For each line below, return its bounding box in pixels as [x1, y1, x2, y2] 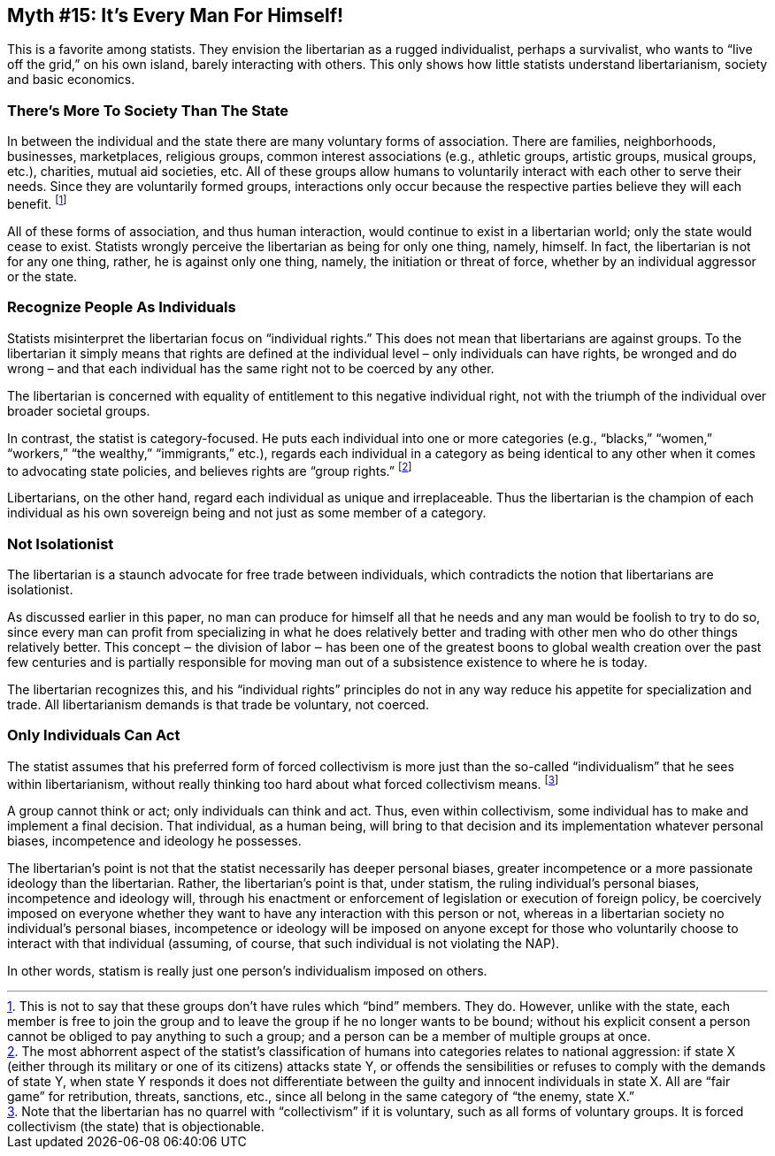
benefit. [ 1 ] [7, 194, 67, 211]
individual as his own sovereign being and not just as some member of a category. [7, 505, 487, 521]
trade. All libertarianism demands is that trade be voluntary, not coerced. [7, 696, 429, 712]
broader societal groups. [7, 402, 150, 418]
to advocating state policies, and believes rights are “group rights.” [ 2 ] [7, 460, 412, 478]
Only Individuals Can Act [7, 726, 180, 745]
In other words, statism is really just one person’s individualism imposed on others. [7, 963, 487, 979]
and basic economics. [7, 72, 135, 88]
